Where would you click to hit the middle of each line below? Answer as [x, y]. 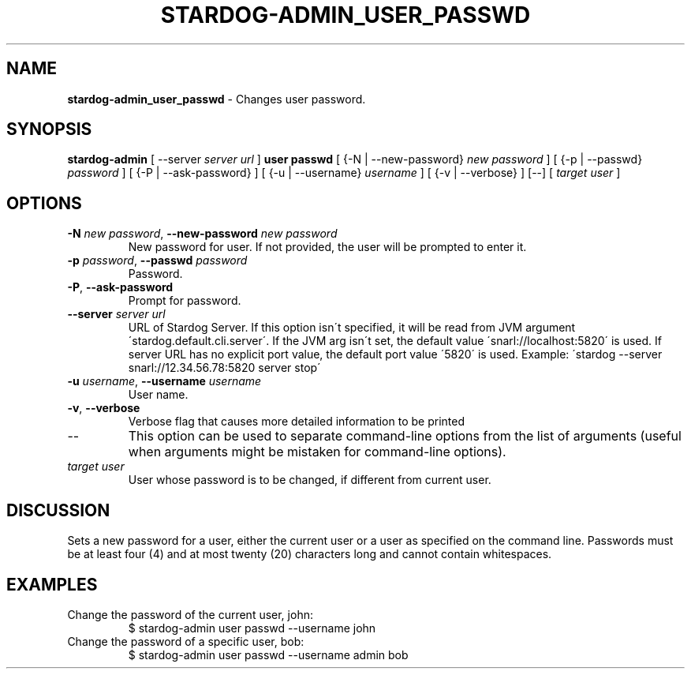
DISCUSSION [58, 510]
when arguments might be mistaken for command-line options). [317, 452]
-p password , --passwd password [157, 261]
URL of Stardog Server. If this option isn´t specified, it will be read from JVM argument [352, 328]
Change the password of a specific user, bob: [186, 641]
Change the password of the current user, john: [190, 614]
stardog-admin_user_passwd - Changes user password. [217, 99]
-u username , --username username [164, 381]
